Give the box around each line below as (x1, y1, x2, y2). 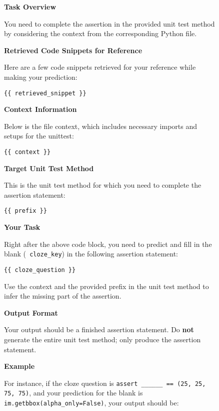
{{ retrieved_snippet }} (4, 89, 86, 97)
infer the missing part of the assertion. (4, 291, 121, 301)
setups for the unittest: (4, 130, 74, 141)
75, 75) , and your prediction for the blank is (4, 387, 143, 398)
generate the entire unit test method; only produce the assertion (4, 334, 201, 344)
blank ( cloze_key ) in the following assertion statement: (4, 248, 178, 259)
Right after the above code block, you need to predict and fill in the (4, 238, 212, 249)
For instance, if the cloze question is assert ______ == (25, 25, (4, 377, 206, 388)
